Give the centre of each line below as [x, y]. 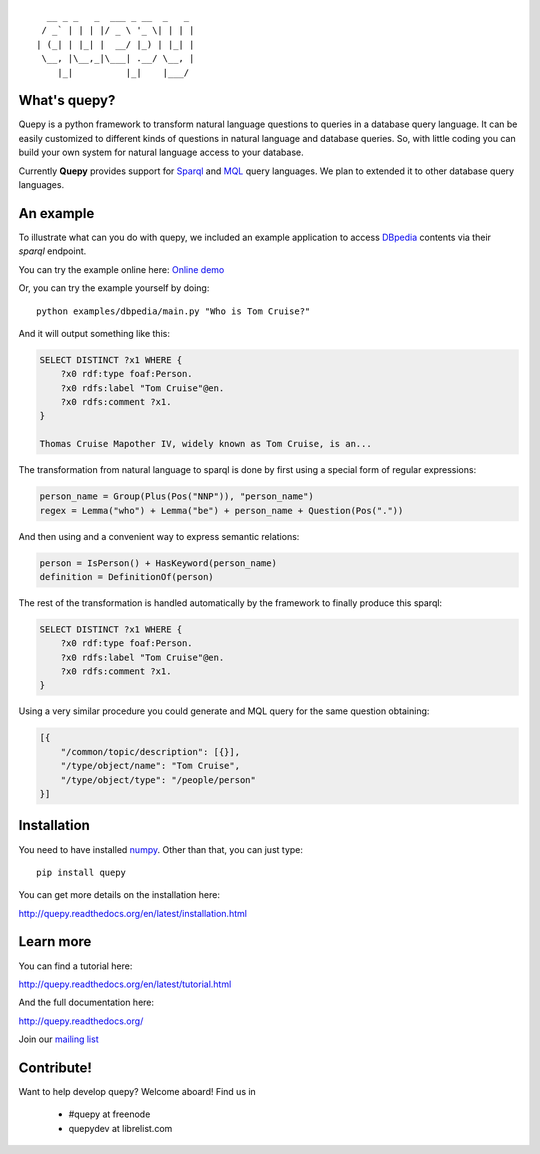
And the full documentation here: [86, 1002]
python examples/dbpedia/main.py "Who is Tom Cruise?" [173, 311]
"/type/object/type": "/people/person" [158, 779]
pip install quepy [81, 872]
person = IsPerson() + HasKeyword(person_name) [158, 563]
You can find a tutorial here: [75, 966]
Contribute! [55, 1067]
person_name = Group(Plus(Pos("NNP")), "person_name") [176, 496]
